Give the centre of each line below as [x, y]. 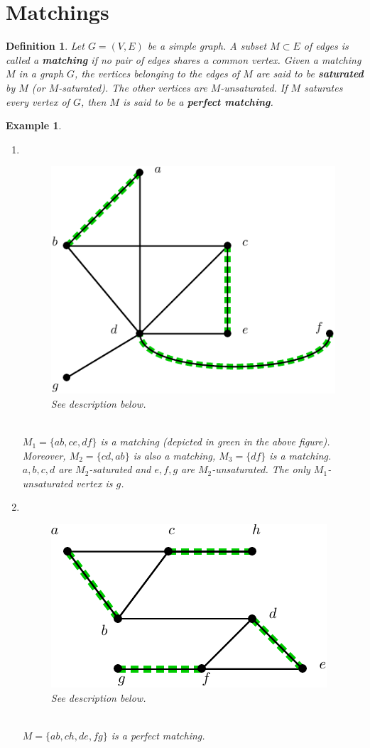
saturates [323, 87]
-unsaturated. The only [261, 469]
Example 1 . [34, 125]
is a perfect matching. [158, 735]
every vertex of [38, 101]
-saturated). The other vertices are [133, 87]
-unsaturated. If [254, 87]
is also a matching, [174, 455]
